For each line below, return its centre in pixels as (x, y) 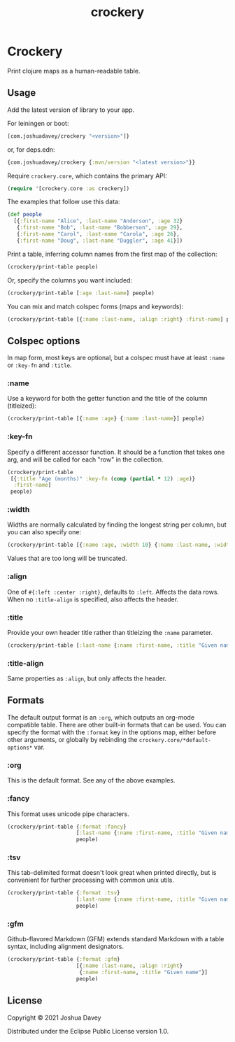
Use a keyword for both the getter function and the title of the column (107, 399)
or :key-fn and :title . (40, 365)
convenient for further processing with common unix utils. (91, 880)
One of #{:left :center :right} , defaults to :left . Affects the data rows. (113, 592)
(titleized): (22, 406)
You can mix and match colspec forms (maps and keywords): (95, 306)
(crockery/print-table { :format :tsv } (64, 893)
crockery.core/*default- (175, 740)
